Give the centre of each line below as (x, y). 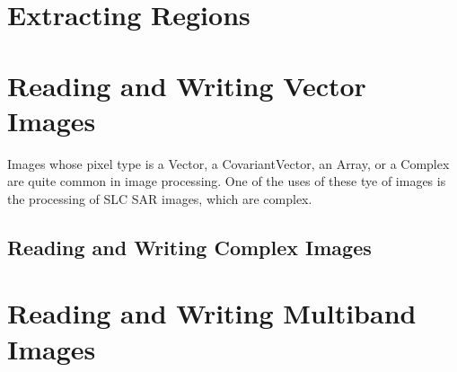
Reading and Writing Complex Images (189, 247)
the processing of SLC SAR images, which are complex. (160, 198)
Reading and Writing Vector (187, 85)
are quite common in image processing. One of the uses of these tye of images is (227, 181)
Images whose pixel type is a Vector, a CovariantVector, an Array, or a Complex (228, 163)
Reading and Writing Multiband (212, 313)
